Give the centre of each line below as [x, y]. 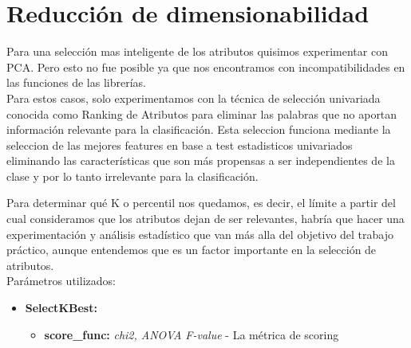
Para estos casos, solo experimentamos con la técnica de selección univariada [194, 98]
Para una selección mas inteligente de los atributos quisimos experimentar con [197, 51]
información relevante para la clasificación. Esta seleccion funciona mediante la [199, 129]
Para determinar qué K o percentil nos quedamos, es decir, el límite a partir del [201, 203]
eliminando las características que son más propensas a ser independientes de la [201, 160]
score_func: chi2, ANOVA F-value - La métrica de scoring [192, 334]
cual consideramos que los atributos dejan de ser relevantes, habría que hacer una [205, 219]
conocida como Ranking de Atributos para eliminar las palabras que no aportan [202, 113]
